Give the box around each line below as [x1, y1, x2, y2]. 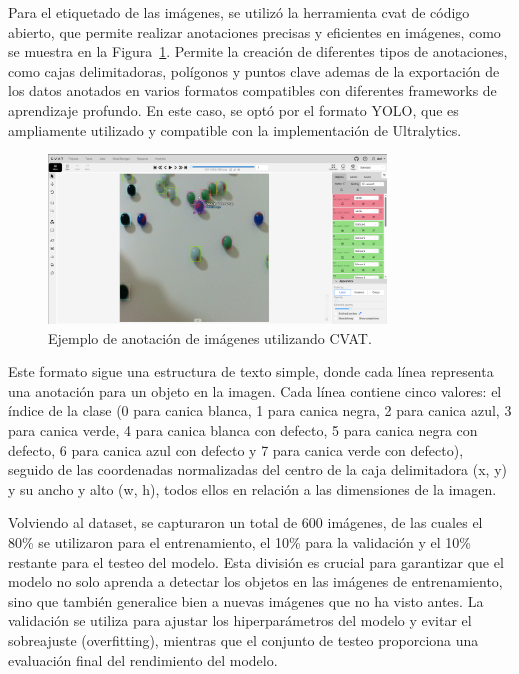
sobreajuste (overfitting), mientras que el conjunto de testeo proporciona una [8, 629, 479, 650]
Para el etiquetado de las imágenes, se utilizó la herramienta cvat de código [8, 2, 470, 22]
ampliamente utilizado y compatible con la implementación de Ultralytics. [8, 119, 462, 140]
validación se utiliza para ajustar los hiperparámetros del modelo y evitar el [8, 610, 472, 631]
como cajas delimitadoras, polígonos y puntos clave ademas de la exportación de [8, 60, 500, 81]
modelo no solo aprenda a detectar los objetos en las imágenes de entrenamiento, [8, 571, 503, 592]
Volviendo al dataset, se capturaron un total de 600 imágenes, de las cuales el [8, 512, 483, 533]
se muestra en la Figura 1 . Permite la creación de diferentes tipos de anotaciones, [8, 41, 508, 62]
